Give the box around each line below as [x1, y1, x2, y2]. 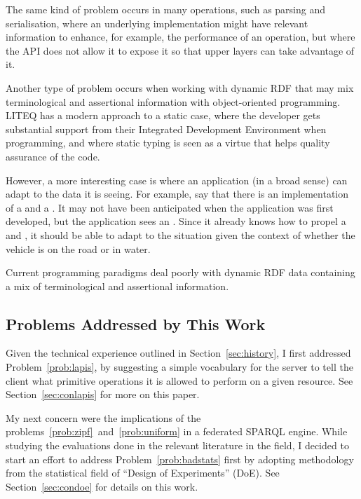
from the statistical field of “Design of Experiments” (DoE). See [6, 465, 280, 480]
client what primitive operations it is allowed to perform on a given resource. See [6, 373, 353, 388]
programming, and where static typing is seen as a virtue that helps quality [6, 135, 330, 150]
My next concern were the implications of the [6, 410, 201, 425]
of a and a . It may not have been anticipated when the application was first [6, 200, 334, 214]
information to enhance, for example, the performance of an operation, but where [6, 29, 355, 44]
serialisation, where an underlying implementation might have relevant [6, 15, 308, 30]
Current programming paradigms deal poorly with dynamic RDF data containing [6, 265, 355, 280]
